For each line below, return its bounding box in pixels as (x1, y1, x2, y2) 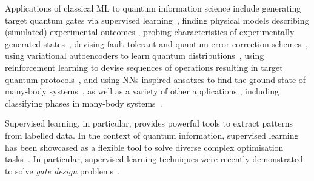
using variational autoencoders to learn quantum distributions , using (5, 49, 264, 62)
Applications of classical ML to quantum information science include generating (5, 2, 301, 14)
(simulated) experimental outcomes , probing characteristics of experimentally (5, 25, 295, 38)
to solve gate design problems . (5, 164, 120, 177)
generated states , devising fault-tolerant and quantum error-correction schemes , (5, 37, 308, 50)
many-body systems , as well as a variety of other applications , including (5, 85, 279, 97)
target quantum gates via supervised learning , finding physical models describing (5, 13, 309, 26)
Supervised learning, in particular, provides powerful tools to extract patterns (5, 117, 293, 130)
